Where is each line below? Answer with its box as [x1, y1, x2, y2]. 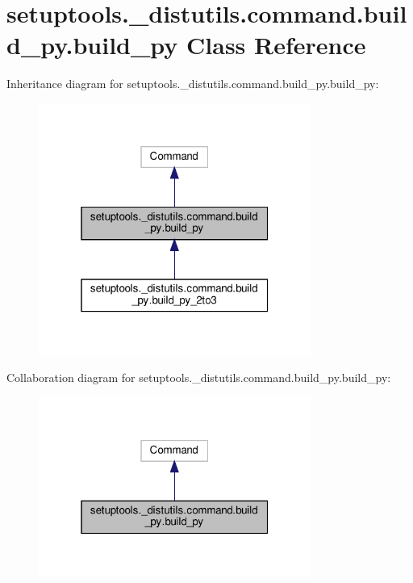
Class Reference [186, 28, 366, 61]
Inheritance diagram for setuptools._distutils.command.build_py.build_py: [6, 75, 379, 92]
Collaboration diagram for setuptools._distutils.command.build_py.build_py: [6, 369, 391, 386]
